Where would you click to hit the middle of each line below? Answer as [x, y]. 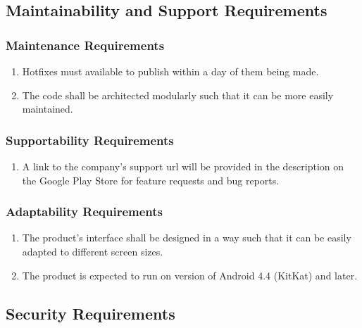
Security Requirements [90, 313]
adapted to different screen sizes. [93, 251]
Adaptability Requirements [84, 212]
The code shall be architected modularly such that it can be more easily [178, 95]
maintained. [48, 109]
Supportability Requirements [90, 140]
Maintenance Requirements [85, 45]
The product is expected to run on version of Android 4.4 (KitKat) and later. [190, 275]
